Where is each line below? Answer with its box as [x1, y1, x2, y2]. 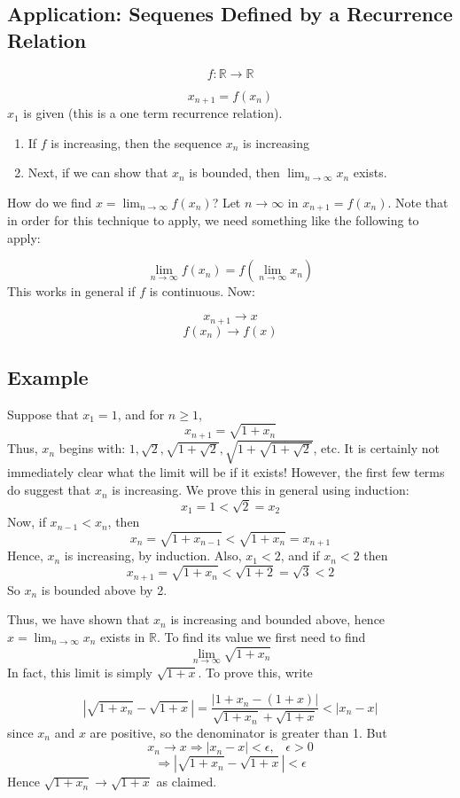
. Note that [387, 192, 448, 211]
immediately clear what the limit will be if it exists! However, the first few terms [7, 463, 445, 481]
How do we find [7, 192, 92, 211]
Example [7, 363, 89, 390]
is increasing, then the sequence [51, 133, 222, 152]
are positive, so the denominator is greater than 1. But [90, 723, 387, 741]
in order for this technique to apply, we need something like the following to [7, 211, 419, 230]
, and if [280, 546, 320, 565]
